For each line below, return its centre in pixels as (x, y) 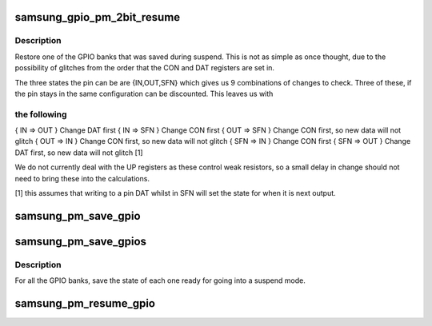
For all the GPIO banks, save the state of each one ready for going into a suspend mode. (160, 280)
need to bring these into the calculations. (82, 178)
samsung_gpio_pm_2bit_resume (98, 17)
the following (41, 114)
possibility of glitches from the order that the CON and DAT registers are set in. (145, 68)
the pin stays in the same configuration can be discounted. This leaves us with (144, 93)
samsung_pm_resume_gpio (85, 304)
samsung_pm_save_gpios (81, 241)
